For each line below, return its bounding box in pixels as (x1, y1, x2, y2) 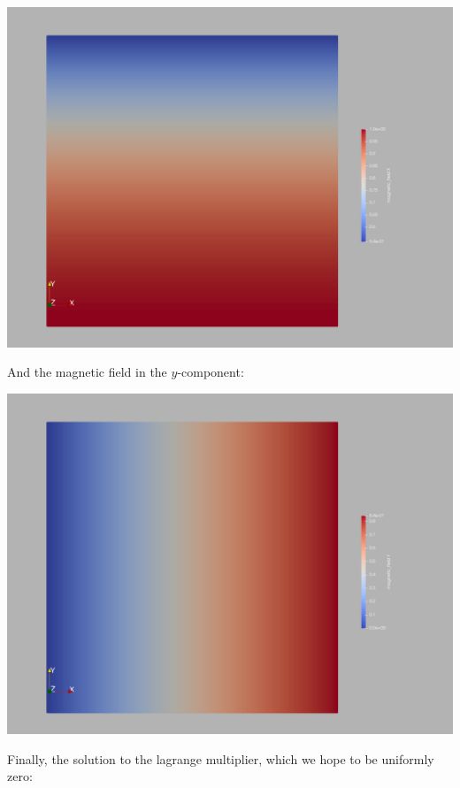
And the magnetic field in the (7, 363, 167, 381)
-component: (177, 363, 244, 381)
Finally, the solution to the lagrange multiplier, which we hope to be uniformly (7, 749, 434, 768)
